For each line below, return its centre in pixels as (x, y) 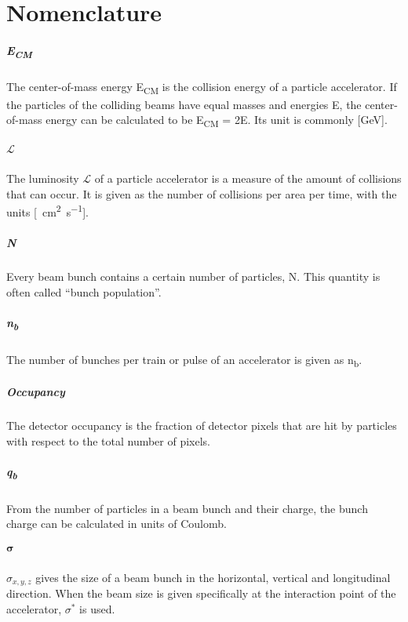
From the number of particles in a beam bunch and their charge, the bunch (187, 508)
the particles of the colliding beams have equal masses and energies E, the (184, 104)
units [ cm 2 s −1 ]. (47, 211)
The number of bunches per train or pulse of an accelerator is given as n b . (184, 360)
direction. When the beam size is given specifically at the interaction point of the (201, 593)
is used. (97, 608)
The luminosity (43, 178)
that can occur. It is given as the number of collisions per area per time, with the (202, 193)
